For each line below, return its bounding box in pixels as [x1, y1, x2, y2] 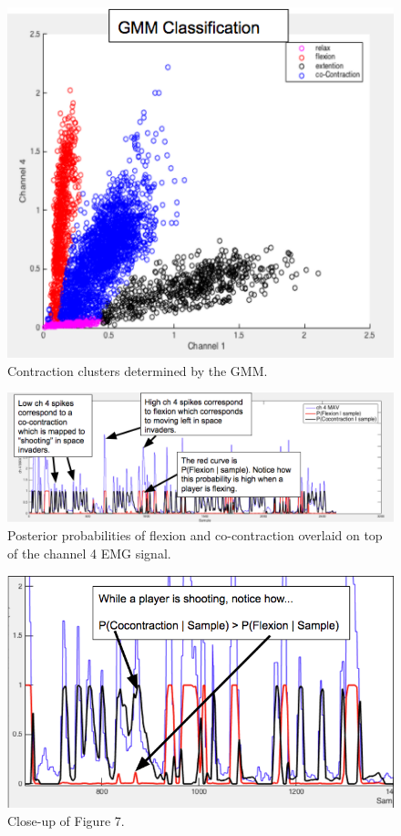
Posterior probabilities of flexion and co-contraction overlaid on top [7, 526, 383, 545]
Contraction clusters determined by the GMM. [7, 361, 268, 380]
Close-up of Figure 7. [7, 810, 125, 830]
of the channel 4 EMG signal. [7, 544, 171, 563]
